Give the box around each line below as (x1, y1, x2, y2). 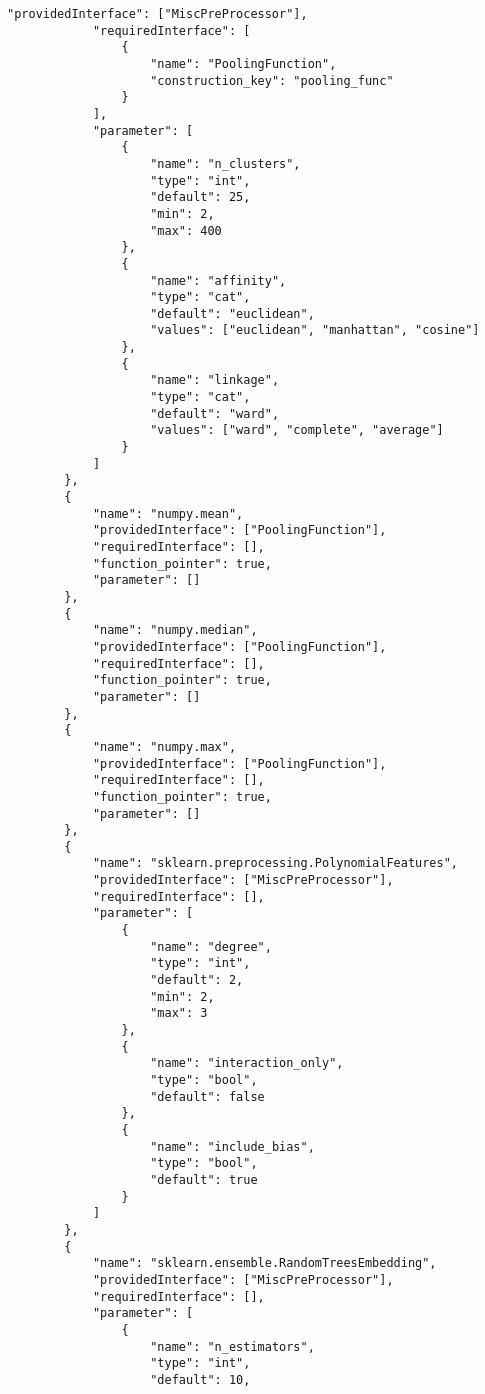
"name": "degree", (150, 939, 272, 954)
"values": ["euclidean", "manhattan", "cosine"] (150, 323, 480, 338)
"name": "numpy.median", (92, 623, 258, 638)
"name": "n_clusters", (150, 156, 301, 171)
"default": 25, (150, 190, 251, 205)
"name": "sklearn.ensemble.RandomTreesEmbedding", (92, 1256, 437, 1271)
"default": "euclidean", (150, 306, 315, 321)
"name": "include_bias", (150, 1139, 315, 1154)
